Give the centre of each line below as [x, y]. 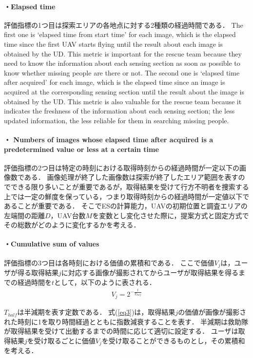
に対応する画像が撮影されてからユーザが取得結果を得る [150, 273]
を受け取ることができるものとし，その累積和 [173, 341]
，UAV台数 [68, 215]
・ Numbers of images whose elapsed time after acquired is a [109, 139]
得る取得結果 [38, 273]
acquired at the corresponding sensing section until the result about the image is [124, 91]
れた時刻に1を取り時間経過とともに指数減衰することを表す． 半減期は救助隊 [126, 321]
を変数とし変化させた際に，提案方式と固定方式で [171, 215]
